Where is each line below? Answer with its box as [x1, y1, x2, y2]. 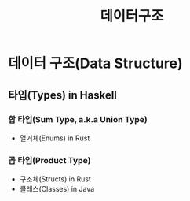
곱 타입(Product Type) [8, 154, 92, 166]
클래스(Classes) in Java [19, 184, 95, 194]
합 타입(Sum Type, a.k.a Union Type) [8, 114, 148, 125]
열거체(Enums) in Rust [19, 133, 90, 143]
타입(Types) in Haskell [8, 88, 118, 102]
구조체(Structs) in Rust [19, 174, 92, 184]
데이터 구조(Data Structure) [8, 54, 183, 73]
